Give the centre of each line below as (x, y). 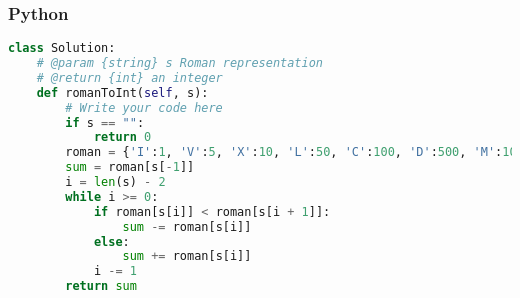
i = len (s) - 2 (115, 182)
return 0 (122, 137)
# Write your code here (144, 107)
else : (111, 241)
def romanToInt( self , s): (122, 92)
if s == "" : (105, 122)
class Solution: (62, 48)
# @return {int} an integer (129, 77)
